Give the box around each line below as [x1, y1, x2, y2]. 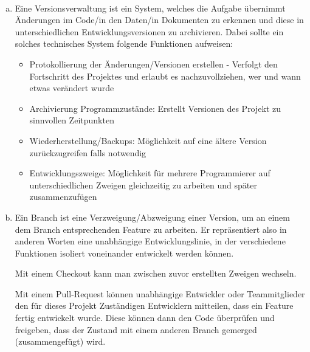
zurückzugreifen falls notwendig [29, 146, 146, 159]
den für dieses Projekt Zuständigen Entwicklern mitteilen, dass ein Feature [15, 299, 294, 312]
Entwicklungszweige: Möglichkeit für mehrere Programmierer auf [29, 167, 270, 179]
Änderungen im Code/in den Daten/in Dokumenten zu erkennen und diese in [15, 13, 304, 26]
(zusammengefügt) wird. [15, 335, 106, 348]
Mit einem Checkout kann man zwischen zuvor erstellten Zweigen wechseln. [15, 267, 297, 280]
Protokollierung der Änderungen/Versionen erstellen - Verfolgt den [29, 57, 278, 70]
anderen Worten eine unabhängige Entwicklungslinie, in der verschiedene [15, 235, 286, 247]
